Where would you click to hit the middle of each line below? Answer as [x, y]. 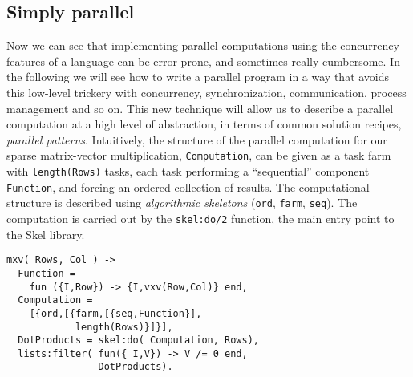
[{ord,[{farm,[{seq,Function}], [115, 313]
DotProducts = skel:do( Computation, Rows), [138, 341]
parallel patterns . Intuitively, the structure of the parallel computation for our [197, 139]
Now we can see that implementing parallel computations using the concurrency [203, 45]
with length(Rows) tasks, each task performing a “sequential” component [188, 171]
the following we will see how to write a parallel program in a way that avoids [198, 77]
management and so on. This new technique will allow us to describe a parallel [200, 108]
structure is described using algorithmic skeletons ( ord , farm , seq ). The [182, 203]
